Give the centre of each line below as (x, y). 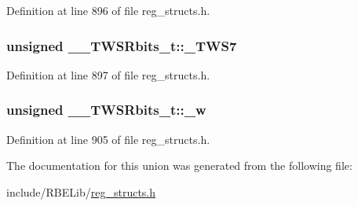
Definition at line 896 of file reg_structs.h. (108, 10)
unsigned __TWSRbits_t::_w (106, 110)
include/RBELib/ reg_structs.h (81, 191)
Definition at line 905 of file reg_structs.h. (108, 139)
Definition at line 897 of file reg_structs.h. (108, 74)
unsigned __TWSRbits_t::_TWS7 (122, 45)
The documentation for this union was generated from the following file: (179, 166)
